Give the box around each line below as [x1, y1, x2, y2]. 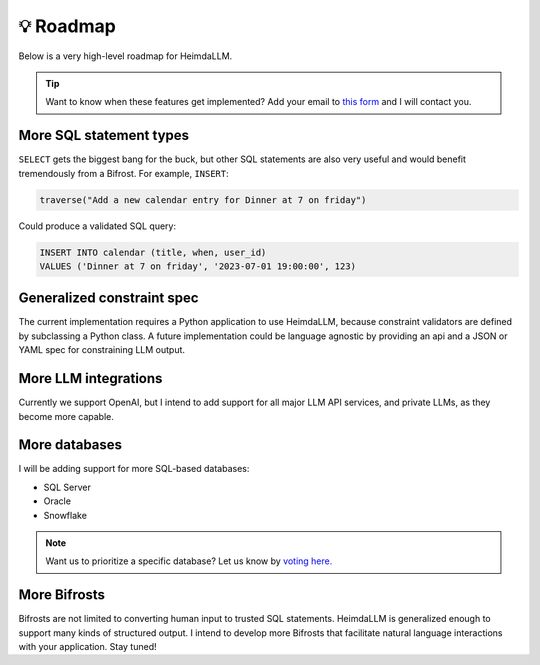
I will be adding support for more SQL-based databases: [18, 463, 250, 475]
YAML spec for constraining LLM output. [18, 344, 185, 356]
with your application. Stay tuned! [18, 641, 157, 653]
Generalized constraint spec [18, 290, 199, 307]
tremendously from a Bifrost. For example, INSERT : [18, 167, 229, 179]
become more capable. [18, 410, 115, 422]
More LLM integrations [18, 370, 163, 387]
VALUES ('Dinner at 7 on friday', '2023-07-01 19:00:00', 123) [39, 260, 357, 272]
